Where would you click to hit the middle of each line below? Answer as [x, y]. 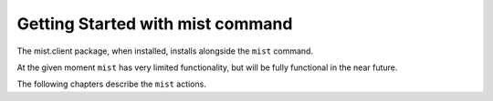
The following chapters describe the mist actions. [112, 84]
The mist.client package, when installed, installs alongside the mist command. [165, 51]
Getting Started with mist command [155, 24]
